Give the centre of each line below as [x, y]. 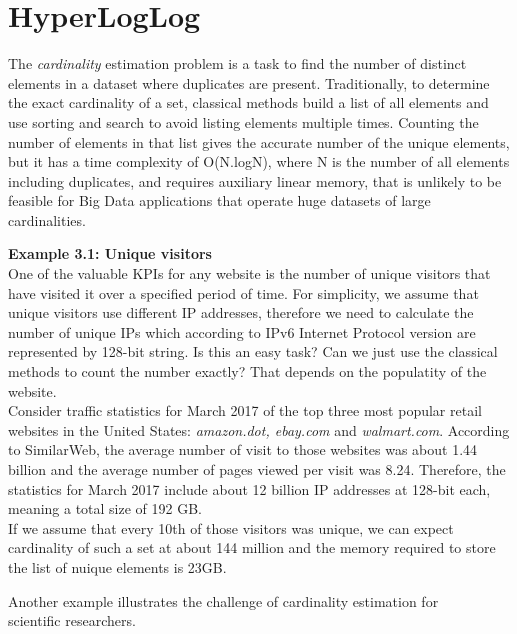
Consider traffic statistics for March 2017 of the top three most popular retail [245, 410]
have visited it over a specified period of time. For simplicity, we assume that [243, 292]
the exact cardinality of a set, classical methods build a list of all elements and [248, 102]
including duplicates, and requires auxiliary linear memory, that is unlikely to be [255, 180]
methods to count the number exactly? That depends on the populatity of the [247, 371]
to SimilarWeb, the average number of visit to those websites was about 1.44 [243, 449]
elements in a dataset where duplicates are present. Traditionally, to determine [249, 82]
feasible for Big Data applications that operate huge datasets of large [219, 200]
